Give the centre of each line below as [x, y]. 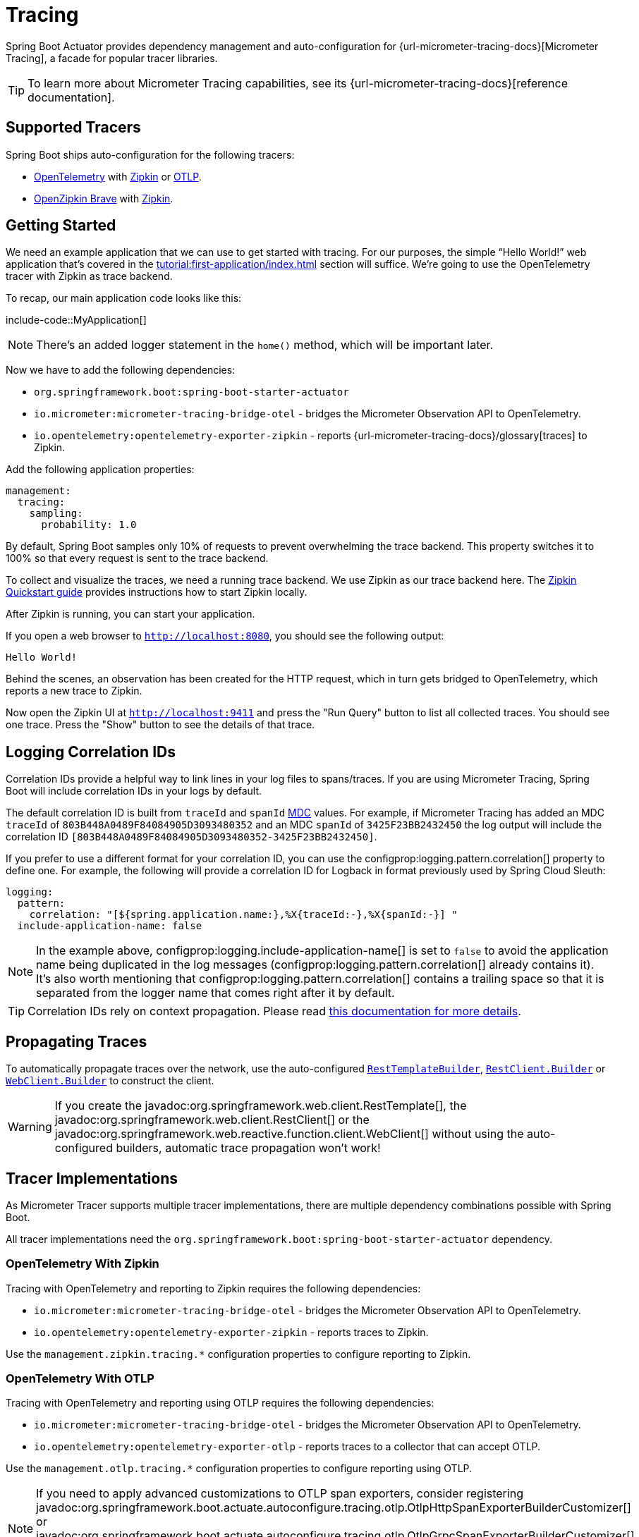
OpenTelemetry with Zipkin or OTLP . [118, 176]
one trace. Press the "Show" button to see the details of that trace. [160, 725]
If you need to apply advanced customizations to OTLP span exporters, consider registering [280, 1494]
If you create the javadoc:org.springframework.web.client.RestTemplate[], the [261, 1106]
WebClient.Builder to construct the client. [110, 1081]
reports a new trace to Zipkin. [74, 691]
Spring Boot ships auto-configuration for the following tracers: [150, 154]
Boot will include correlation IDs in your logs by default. [134, 791]
